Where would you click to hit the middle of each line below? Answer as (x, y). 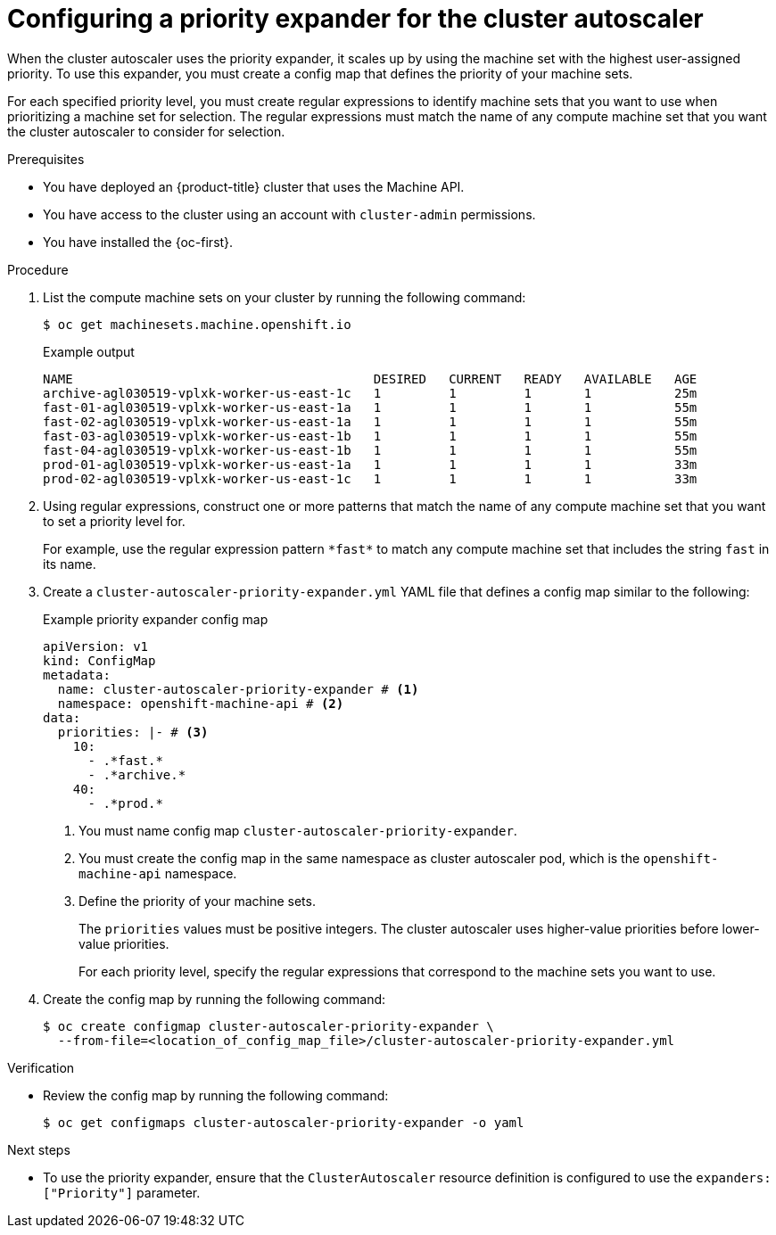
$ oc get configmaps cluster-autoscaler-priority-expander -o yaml (284, 1122)
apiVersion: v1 (96, 646)
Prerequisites (46, 159)
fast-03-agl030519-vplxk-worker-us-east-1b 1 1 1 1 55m (370, 436)
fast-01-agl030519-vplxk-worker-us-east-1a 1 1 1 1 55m (370, 407)
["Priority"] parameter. (122, 1192)
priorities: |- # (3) (133, 732)
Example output (89, 351)
